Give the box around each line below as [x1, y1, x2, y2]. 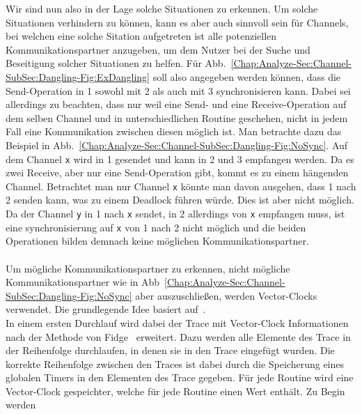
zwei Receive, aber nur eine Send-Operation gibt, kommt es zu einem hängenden [6, 165, 349, 180]
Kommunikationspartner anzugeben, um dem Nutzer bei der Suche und [6, 42, 310, 56]
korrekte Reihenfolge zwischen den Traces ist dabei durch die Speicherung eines [6, 356, 345, 371]
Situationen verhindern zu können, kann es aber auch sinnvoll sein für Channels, [6, 15, 349, 29]
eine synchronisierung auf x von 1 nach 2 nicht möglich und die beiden [6, 220, 306, 234]
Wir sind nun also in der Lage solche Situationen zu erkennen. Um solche [6, 1, 318, 15]
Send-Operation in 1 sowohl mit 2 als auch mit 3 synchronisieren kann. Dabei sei [6, 83, 351, 98]
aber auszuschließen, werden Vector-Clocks [135, 288, 317, 302]
